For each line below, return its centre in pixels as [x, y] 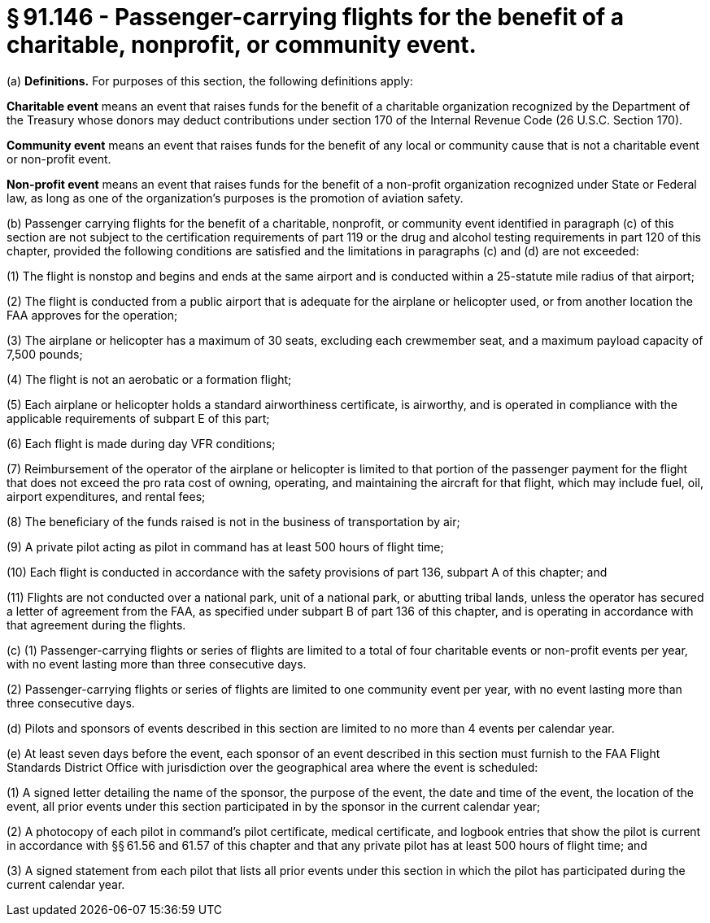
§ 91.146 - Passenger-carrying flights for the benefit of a [316, 17]
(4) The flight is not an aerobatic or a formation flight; [149, 379]
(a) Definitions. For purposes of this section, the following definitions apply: [210, 81]
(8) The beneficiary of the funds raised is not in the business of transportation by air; [233, 521]
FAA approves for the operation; [92, 315]
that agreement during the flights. [96, 625]
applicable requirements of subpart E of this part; [138, 418]
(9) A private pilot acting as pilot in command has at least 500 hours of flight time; [225, 546]
